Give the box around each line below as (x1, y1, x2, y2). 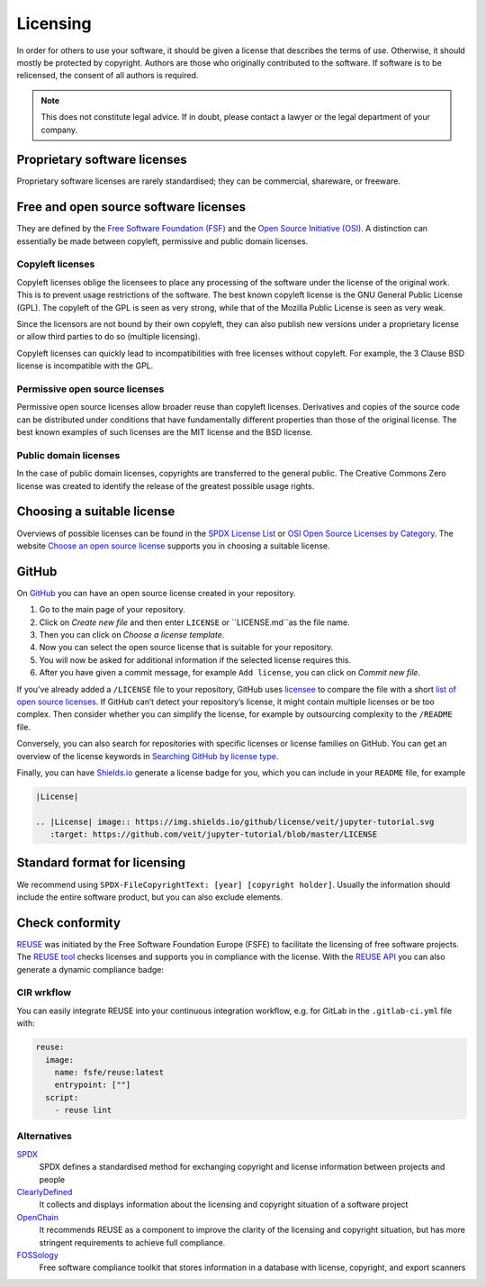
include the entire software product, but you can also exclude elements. (16, 892, 283, 902)
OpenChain (16, 1211, 58, 1222)
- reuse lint (54, 1105, 112, 1116)
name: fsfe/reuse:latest (54, 1067, 165, 1077)
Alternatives (16, 1130, 72, 1143)
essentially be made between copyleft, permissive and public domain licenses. (16, 235, 309, 247)
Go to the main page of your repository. (39, 604, 186, 615)
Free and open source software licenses (16, 199, 247, 215)
